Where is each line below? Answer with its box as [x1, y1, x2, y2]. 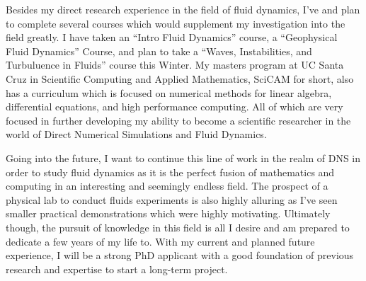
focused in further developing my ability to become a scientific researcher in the [6, 113, 351, 127]
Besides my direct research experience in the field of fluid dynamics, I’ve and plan [6, 2, 360, 16]
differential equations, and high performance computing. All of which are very [6, 99, 343, 114]
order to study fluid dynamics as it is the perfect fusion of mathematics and [6, 164, 335, 179]
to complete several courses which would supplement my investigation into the [6, 16, 345, 30]
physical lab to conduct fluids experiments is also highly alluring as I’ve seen [6, 192, 338, 207]
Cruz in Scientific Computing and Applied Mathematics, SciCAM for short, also [6, 71, 354, 86]
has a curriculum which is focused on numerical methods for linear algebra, [6, 85, 332, 100]
